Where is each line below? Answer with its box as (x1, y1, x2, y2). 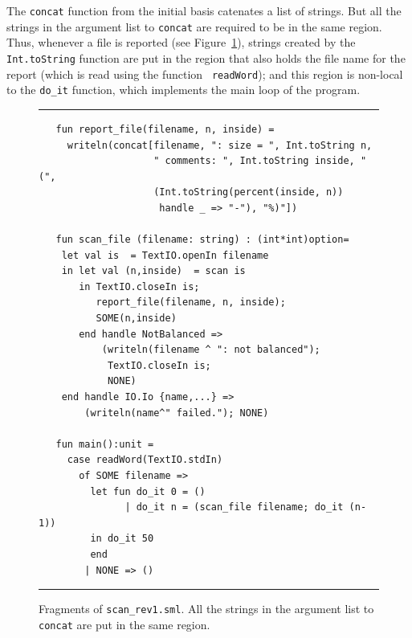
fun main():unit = (55, 438, 154, 450)
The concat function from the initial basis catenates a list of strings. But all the (6, 2, 402, 18)
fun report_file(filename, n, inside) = (55, 123, 275, 135)
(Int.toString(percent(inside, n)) (153, 186, 344, 198)
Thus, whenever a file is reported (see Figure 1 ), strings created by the (6, 34, 356, 51)
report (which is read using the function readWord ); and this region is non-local (6, 65, 403, 82)
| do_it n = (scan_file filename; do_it (124, 501, 344, 513)
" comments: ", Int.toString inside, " (153, 155, 367, 167)
